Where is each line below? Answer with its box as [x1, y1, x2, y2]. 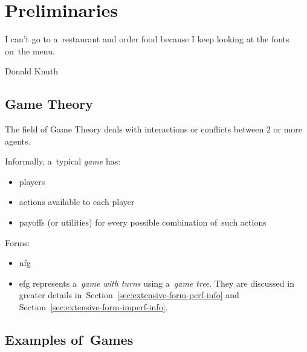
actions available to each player [19, 195, 135, 208]
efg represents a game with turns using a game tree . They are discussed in [19, 276, 294, 289]
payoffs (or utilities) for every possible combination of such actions [19, 216, 267, 229]
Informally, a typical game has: [5, 155, 121, 168]
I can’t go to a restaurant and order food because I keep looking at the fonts [5, 33, 289, 45]
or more [273, 123, 303, 135]
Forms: [5, 236, 30, 249]
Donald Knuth [5, 65, 59, 77]
